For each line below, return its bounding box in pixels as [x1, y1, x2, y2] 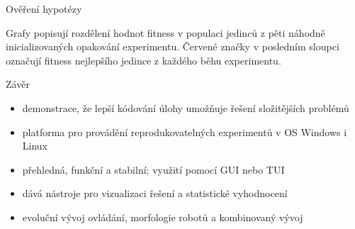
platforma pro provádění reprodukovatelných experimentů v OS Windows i [22, 124, 347, 139]
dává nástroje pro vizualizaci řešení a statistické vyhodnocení [22, 186, 288, 201]
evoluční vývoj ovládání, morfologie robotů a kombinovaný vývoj [22, 209, 303, 224]
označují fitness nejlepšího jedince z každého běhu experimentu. [6, 52, 281, 67]
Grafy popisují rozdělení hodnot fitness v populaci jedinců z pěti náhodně [6, 25, 325, 40]
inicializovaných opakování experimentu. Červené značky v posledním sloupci [6, 39, 339, 54]
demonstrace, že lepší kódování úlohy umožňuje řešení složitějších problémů [22, 100, 349, 115]
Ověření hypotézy [6, 1, 82, 16]
